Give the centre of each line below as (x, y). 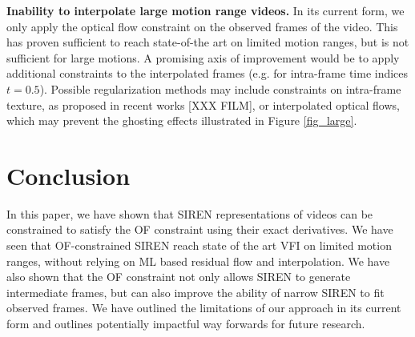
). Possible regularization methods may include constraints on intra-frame (220, 88)
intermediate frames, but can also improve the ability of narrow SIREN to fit (195, 292)
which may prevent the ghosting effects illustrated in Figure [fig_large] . (182, 120)
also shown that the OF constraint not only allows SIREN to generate (179, 277)
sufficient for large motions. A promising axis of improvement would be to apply (203, 57)
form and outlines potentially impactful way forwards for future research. (186, 324)
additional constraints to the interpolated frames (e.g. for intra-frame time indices (207, 73)
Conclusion (68, 175)
